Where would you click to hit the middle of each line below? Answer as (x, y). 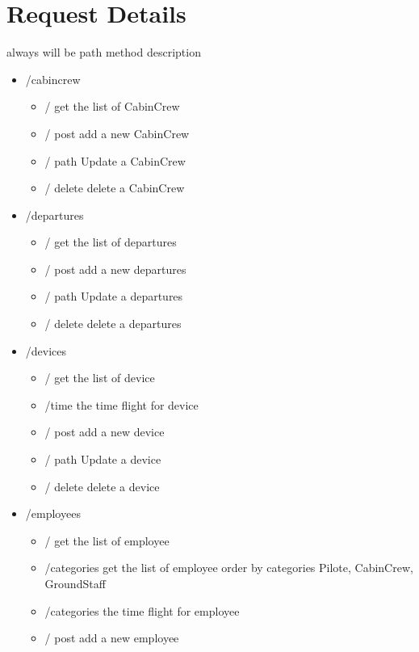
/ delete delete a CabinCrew (115, 188)
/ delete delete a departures (113, 324)
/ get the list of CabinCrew (112, 106)
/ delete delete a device (102, 486)
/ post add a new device (105, 432)
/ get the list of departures (111, 242)
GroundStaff (75, 583)
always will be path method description (104, 52)
